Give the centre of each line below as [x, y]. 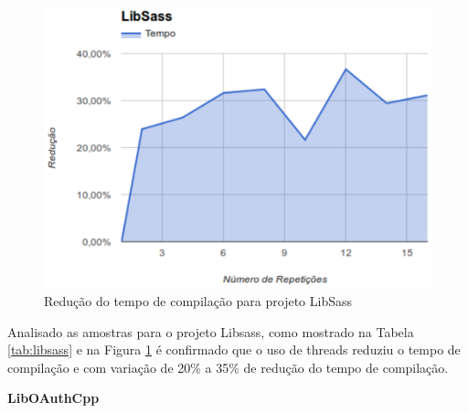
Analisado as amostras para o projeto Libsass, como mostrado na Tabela [211, 331]
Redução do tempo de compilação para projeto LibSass [198, 300]
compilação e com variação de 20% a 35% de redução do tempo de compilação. [228, 367]
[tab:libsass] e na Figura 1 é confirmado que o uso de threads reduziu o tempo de [234, 349]
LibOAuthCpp [53, 398]
